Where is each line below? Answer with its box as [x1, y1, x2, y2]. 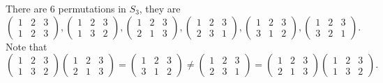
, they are [139, 1, 181, 15]
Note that [6, 39, 47, 53]
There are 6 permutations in [6, 1, 126, 15]
